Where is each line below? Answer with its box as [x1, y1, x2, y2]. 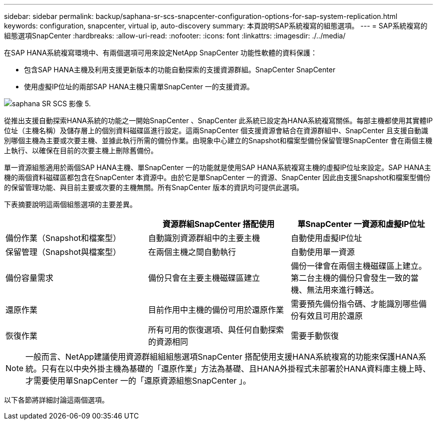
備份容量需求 [5, 273, 54, 283]
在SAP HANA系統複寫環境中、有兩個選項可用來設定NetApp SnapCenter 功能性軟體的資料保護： [4, 48, 317, 57]
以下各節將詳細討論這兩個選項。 [4, 396, 109, 404]
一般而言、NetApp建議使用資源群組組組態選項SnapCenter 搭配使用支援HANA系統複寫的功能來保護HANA [25, 352, 419, 362]
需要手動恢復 [290, 331, 339, 341]
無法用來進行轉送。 [306, 285, 379, 295]
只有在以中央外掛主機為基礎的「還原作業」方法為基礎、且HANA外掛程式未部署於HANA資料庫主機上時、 [41, 364, 431, 374]
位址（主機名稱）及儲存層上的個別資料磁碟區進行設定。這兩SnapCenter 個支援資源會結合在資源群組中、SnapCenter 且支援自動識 [4, 126, 429, 135]
